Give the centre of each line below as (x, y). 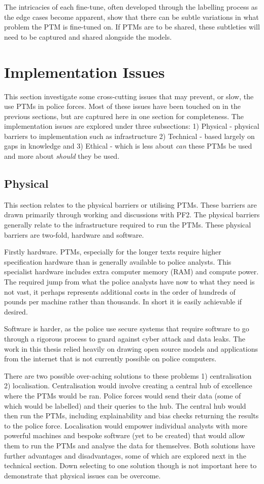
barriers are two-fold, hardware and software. (74, 234)
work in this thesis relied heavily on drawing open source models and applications (131, 348)
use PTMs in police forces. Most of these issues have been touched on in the (122, 106)
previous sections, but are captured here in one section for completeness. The (124, 116)
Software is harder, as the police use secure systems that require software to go (127, 329)
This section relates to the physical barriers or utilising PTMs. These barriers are (130, 204)
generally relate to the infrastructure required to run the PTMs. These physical (128, 225)
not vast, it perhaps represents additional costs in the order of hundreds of (120, 291)
